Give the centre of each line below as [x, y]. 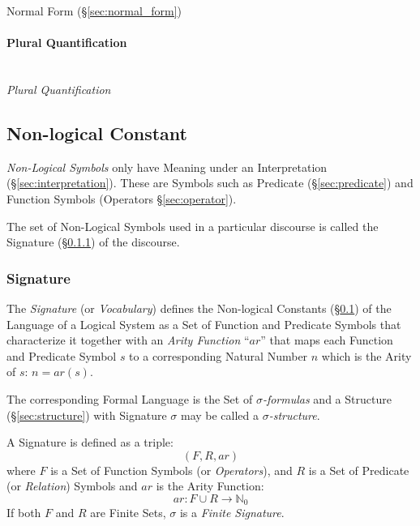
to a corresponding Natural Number [219, 355]
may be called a [220, 415]
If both [24, 513]
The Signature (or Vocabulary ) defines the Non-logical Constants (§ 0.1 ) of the [199, 308]
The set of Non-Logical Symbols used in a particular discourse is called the [193, 226]
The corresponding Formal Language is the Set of [130, 398]
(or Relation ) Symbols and [72, 486]
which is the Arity [366, 355]
